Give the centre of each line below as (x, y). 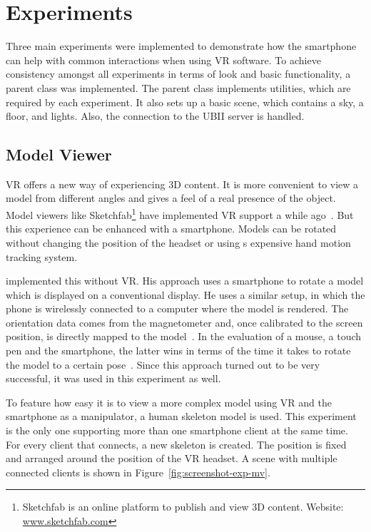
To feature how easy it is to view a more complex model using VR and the (169, 402)
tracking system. (42, 256)
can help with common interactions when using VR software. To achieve (163, 60)
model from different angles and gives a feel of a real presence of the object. (171, 198)
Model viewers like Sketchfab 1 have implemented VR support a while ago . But (180, 214)
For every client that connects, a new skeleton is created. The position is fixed (176, 444)
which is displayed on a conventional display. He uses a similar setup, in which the (185, 294)
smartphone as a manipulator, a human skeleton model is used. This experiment (181, 416)
